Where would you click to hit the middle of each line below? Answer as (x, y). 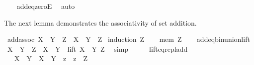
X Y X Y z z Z (51, 58)
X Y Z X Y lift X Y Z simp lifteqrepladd (97, 49)
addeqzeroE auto (46, 6)
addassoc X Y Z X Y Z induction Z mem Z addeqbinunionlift (128, 39)
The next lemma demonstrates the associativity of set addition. (100, 22)
